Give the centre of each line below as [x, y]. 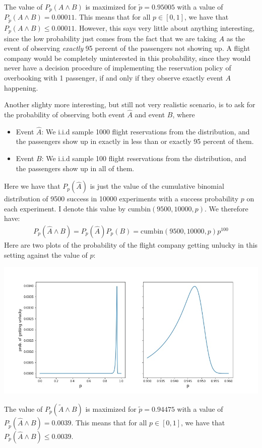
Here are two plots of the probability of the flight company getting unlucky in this [131, 245]
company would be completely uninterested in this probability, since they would [127, 58]
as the [236, 38]
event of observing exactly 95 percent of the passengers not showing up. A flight [127, 48]
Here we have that [32, 186]
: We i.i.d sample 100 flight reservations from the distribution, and [144, 158]
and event [150, 115]
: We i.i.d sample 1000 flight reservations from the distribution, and [146, 131]
